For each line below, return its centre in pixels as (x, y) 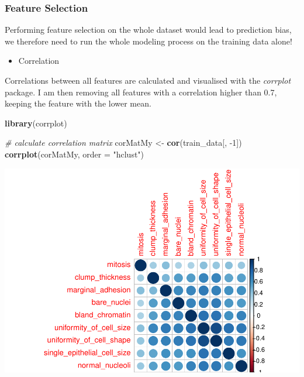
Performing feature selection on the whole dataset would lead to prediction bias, (148, 30)
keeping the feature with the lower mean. (78, 103)
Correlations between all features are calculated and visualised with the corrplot (148, 80)
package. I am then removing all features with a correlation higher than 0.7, (141, 92)
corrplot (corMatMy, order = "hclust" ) (75, 154)
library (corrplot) (36, 123)
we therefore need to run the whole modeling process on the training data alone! (148, 41)
